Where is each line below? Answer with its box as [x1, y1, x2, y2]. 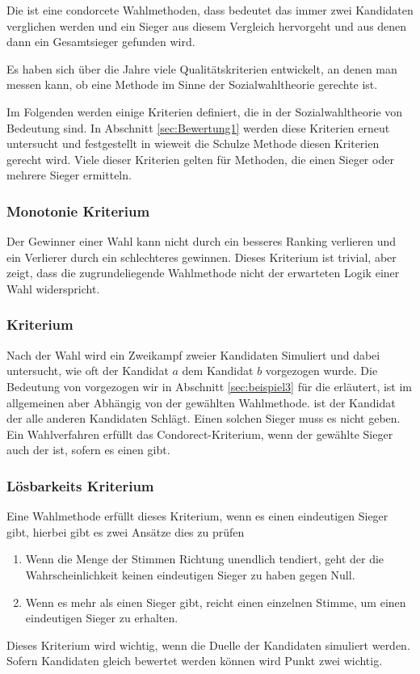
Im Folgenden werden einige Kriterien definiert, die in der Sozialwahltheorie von [6, 103, 403, 120]
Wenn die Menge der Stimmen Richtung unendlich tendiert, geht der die [25, 550, 384, 567]
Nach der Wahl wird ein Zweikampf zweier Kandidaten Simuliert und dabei [6, 346, 380, 363]
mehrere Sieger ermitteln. [6, 166, 132, 183]
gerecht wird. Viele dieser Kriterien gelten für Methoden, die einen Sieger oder [6, 150, 394, 167]
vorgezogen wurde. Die [265, 362, 378, 379]
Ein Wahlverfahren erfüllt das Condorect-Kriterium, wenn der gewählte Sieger [6, 425, 393, 442]
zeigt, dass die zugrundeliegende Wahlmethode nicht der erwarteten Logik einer [6, 264, 400, 281]
